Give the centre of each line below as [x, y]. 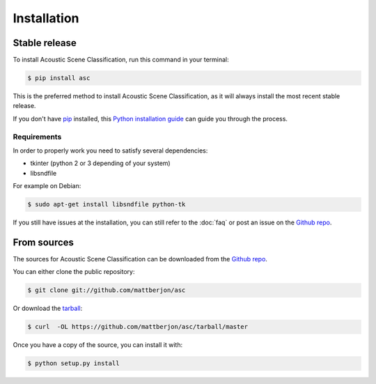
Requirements [37, 137]
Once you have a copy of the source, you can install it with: [98, 345]
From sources [44, 242]
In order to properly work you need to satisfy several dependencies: [110, 151]
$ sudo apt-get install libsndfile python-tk [107, 205]
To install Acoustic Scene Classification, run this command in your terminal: [121, 60]
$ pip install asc [59, 78]
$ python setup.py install [73, 363]
